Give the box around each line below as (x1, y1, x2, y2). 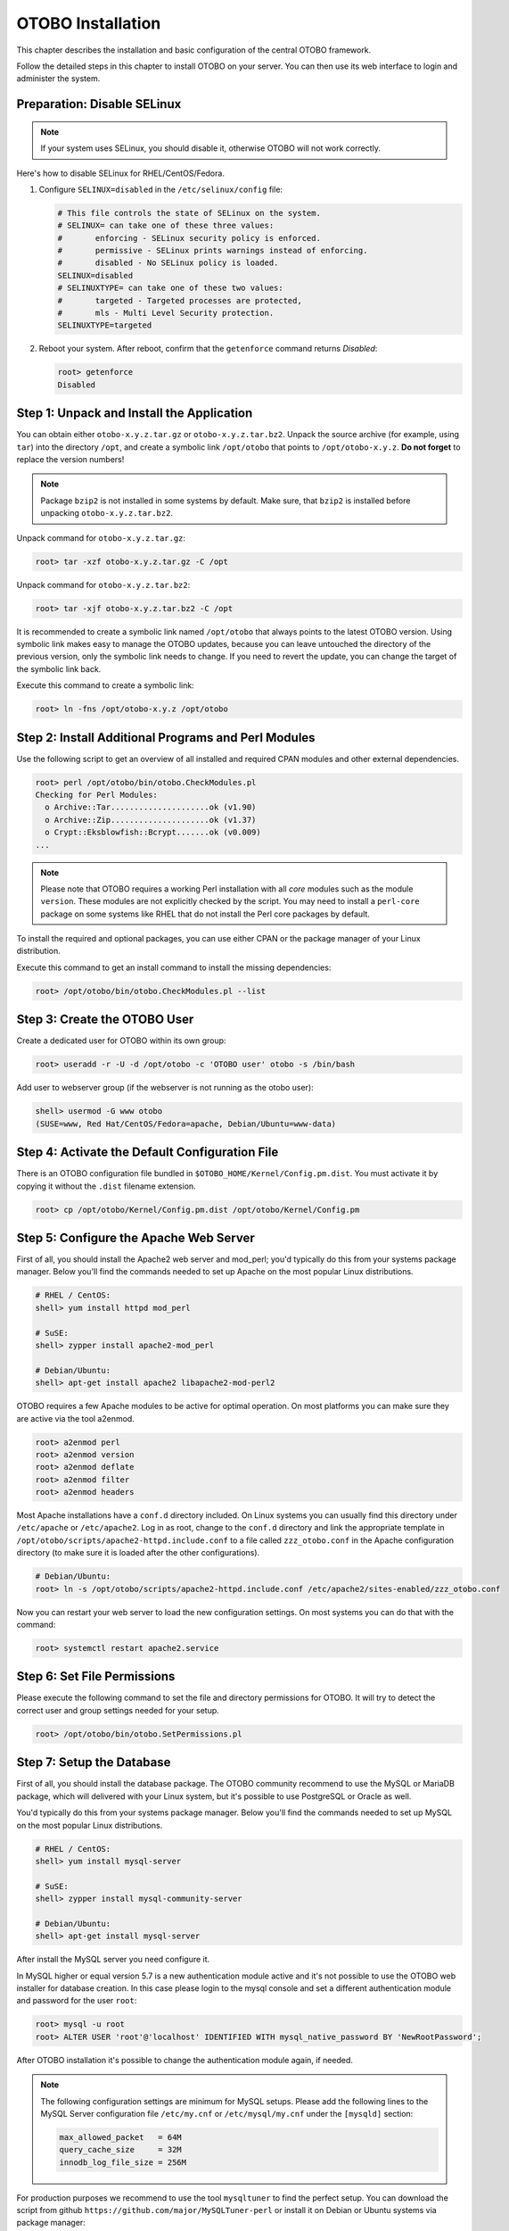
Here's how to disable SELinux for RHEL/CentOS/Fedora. (16, 168, 225, 178)
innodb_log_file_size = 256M (59, 2157, 187, 2168)
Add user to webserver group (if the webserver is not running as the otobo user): (16, 1082, 314, 1093)
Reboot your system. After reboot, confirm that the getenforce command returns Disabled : (38, 344, 378, 354)
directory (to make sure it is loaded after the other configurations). (16, 1547, 260, 1558)
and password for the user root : (16, 1995, 137, 2006)
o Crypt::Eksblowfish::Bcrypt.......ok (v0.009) (45, 827, 262, 838)
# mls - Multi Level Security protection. (57, 308, 275, 319)
